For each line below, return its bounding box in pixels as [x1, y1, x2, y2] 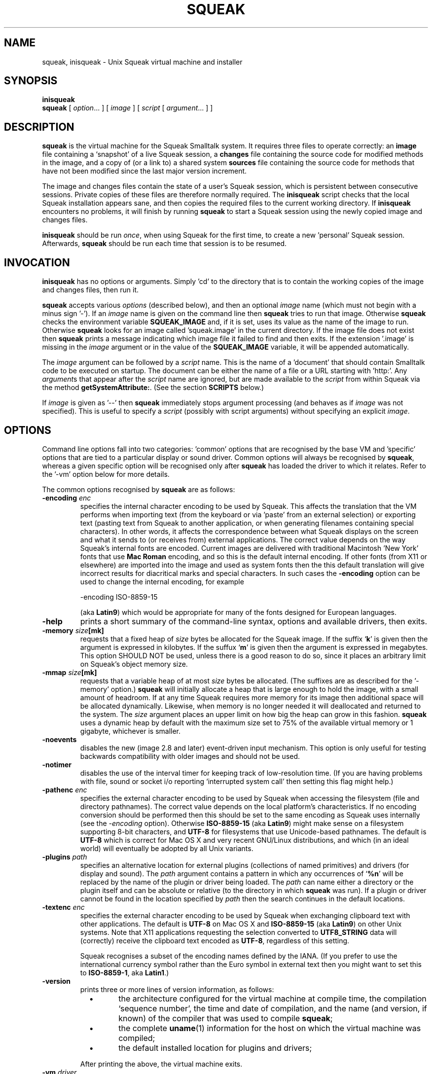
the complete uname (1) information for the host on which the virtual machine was [118, 1023, 421, 1033]
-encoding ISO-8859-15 [80, 592, 158, 601]
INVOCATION [4, 256, 70, 269]
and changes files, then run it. [42, 286, 139, 294]
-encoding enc [42, 493, 91, 502]
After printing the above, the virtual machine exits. [80, 1059, 243, 1068]
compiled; [118, 1033, 155, 1043]
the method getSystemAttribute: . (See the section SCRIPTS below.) [42, 383, 264, 392]
